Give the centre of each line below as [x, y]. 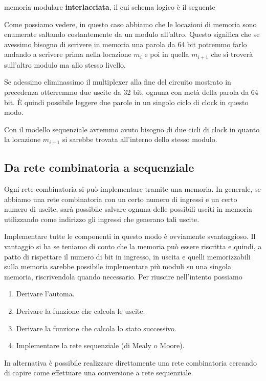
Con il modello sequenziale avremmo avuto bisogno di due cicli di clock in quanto [132, 129]
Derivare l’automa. [45, 294]
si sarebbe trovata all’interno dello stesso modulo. [140, 139]
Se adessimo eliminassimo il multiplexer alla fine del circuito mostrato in [118, 82]
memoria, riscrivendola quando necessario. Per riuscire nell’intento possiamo [123, 276]
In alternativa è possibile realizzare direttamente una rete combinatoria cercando [130, 362]
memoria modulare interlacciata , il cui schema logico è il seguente [110, 7]
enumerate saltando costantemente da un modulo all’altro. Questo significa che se [132, 34]
